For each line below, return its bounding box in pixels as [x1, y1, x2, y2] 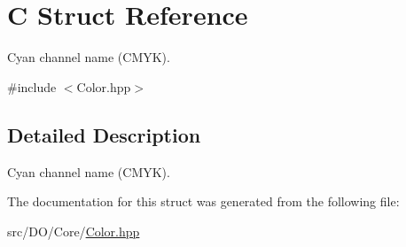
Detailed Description [7, 120, 201, 148]
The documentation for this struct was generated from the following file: [7, 192, 400, 211]
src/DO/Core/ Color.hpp [7, 221, 140, 240]
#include [7, 77, 57, 96]
